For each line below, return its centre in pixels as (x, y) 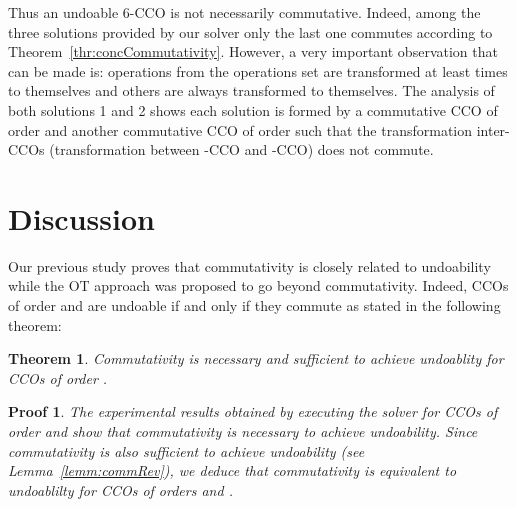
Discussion (81, 217)
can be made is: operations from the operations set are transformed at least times (258, 70)
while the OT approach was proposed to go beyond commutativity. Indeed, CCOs (258, 285)
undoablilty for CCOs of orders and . (120, 489)
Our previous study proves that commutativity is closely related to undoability (249, 265)
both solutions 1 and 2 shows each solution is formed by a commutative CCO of (253, 109)
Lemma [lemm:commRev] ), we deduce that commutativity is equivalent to (232, 470)
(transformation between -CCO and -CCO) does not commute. (241, 149)
